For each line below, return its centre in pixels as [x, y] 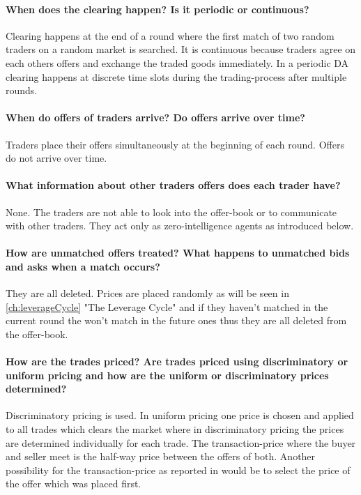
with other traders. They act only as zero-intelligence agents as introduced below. [180, 226]
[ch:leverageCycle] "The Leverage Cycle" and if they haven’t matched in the [167, 306]
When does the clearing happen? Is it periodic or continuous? [158, 9]
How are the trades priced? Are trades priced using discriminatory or [177, 361]
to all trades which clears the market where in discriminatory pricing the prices [175, 429]
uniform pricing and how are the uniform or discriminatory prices [167, 375]
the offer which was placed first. [74, 483]
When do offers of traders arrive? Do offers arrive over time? [155, 117]
